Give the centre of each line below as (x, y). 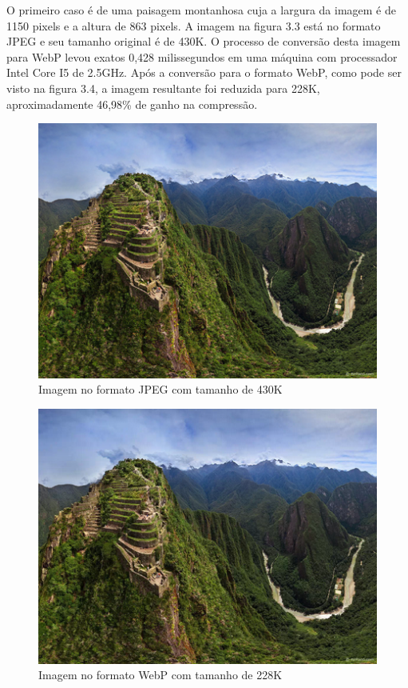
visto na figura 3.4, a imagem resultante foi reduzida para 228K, (163, 88)
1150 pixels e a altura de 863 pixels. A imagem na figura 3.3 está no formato (194, 25)
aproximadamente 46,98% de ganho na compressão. (132, 104)
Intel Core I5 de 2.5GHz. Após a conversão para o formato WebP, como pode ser (204, 72)
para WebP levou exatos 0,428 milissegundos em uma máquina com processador (202, 56)
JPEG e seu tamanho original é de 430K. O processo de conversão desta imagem (204, 41)
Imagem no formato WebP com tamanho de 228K (160, 675)
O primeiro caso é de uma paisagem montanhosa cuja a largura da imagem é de (201, 10)
